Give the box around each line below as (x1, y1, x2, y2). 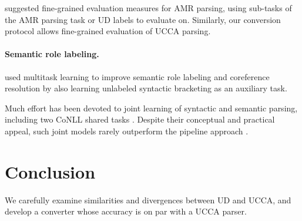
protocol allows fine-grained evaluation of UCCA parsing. (5, 25, 211, 37)
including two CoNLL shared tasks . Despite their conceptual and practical (5, 113, 275, 126)
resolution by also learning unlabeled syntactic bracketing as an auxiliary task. (5, 82, 287, 94)
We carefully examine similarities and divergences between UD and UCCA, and (5, 193, 291, 206)
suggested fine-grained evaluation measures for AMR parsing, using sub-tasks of (5, 2, 292, 14)
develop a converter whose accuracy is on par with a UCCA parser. (5, 205, 247, 217)
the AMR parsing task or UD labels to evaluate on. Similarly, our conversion (5, 13, 281, 25)
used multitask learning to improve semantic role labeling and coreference (5, 70, 270, 83)
